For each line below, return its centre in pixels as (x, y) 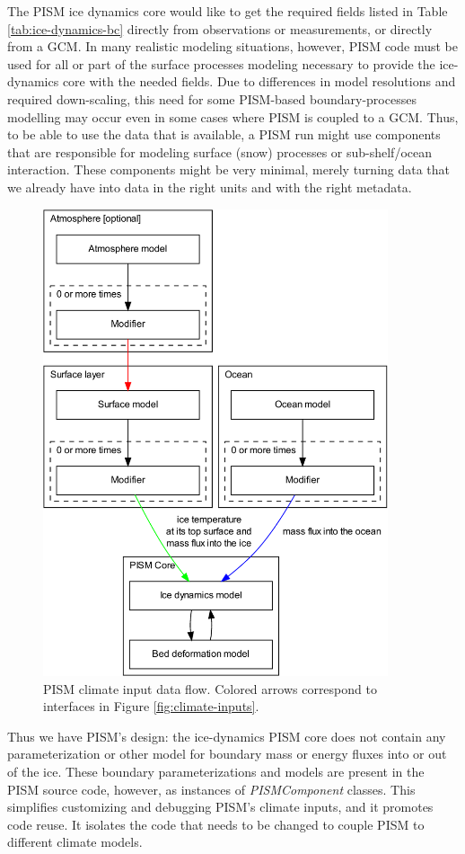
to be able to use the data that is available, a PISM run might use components (224, 134)
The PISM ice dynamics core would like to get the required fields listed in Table (228, 11)
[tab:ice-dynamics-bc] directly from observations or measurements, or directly (220, 28)
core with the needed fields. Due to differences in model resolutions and (259, 81)
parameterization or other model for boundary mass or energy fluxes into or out (227, 754)
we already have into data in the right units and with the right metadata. (210, 187)
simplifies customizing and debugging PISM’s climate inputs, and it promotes (220, 807)
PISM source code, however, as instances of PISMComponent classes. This (211, 789)
